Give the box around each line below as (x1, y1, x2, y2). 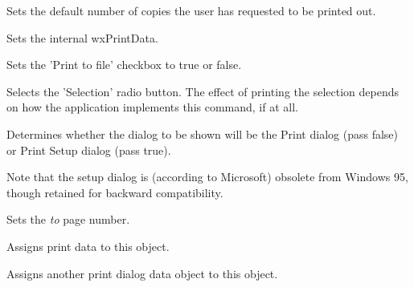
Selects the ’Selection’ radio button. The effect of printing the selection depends (6, 83, 399, 99)
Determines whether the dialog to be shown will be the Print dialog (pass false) (6, 125, 398, 142)
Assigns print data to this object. (6, 237, 170, 254)
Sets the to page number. (6, 211, 130, 228)
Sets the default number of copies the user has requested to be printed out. (6, 2, 376, 18)
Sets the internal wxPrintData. (6, 29, 158, 46)
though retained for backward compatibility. (6, 184, 223, 200)
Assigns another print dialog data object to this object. (6, 265, 278, 281)
